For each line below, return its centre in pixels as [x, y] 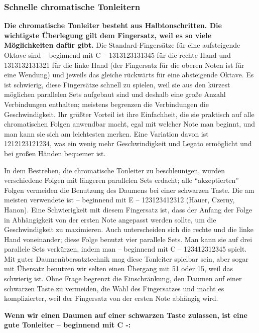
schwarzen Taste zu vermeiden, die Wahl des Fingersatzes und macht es [114, 288]
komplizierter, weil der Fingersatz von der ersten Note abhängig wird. [111, 298]
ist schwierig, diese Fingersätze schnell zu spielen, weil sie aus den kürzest [117, 84]
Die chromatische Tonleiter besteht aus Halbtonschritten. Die [113, 25]
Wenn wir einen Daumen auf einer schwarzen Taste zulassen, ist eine [126, 315]
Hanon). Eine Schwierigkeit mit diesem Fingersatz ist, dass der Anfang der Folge [128, 209]
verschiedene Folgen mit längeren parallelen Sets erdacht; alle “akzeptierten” [121, 180]
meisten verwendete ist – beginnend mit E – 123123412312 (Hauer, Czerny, [119, 200]
